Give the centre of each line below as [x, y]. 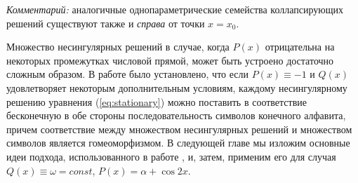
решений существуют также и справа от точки [106, 23]
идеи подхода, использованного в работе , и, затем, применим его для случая [171, 156]
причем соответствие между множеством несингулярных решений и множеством [179, 129]
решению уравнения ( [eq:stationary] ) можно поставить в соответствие [157, 101]
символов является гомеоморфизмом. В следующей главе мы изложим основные [178, 143]
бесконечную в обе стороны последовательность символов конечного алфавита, [176, 115]
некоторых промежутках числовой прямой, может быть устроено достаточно [170, 60]
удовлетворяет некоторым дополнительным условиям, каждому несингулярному [177, 87]
